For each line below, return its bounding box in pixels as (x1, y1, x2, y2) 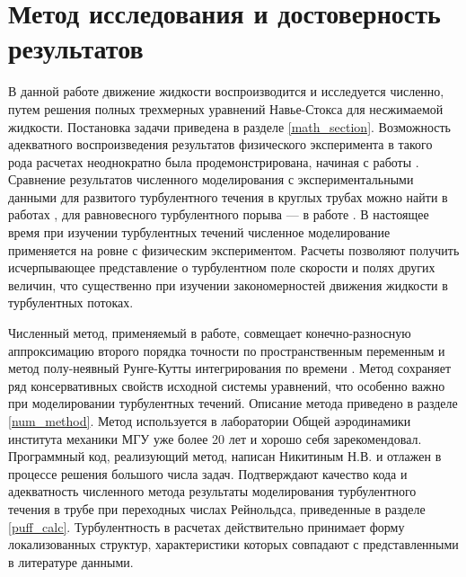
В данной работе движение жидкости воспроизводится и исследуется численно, (8, 82, 444, 101)
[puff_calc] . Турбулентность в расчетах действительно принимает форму (8, 517, 405, 536)
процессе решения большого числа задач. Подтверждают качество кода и (8, 464, 408, 483)
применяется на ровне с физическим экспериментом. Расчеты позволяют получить (8, 240, 460, 259)
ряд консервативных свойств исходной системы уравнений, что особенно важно (8, 376, 445, 395)
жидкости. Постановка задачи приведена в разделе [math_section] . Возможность (8, 117, 451, 136)
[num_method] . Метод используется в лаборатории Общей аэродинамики (8, 412, 411, 430)
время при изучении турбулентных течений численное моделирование (8, 223, 391, 242)
